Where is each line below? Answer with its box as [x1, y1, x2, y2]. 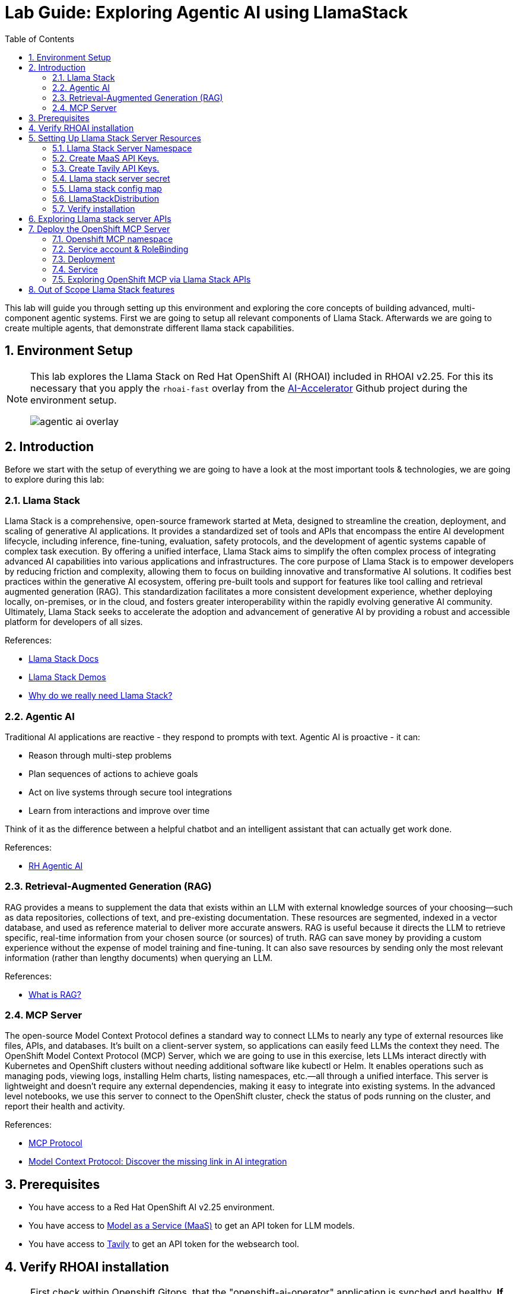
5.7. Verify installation [52, 203, 135, 214]
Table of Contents [5, 33, 75, 44]
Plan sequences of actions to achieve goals [28, 768, 198, 779]
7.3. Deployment [52, 253, 115, 264]
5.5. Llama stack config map [52, 183, 162, 194]
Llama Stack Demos [28, 672, 106, 683]
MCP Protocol [28, 1138, 82, 1149]
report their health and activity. [5, 1101, 125, 1112]
